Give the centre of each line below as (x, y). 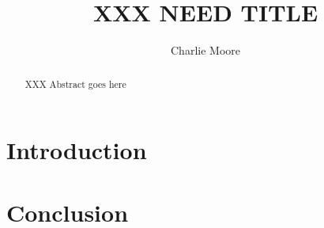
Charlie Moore (205, 50)
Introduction (77, 150)
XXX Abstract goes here (75, 84)
